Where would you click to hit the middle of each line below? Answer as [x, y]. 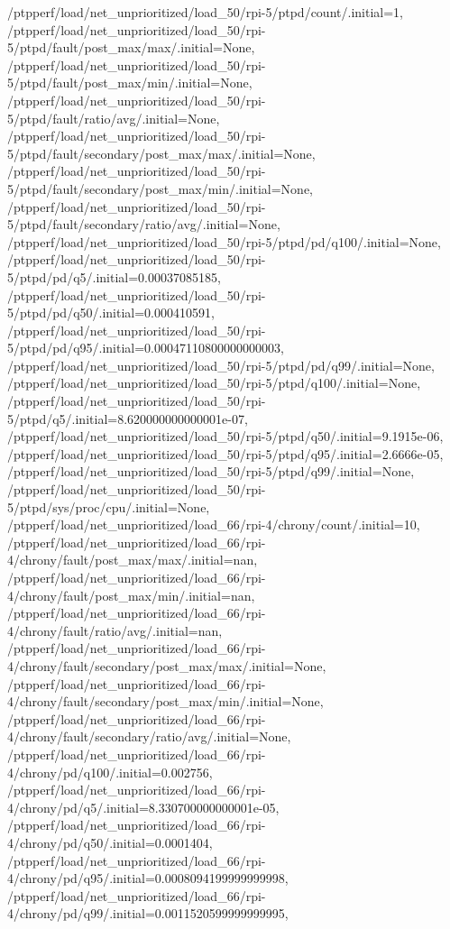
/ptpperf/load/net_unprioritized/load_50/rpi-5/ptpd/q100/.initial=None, [214, 383]
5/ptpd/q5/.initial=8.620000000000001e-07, [128, 418]
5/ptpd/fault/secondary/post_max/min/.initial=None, [160, 188]
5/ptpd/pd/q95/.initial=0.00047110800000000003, [146, 348]
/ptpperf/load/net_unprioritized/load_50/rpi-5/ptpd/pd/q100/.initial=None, [224, 241]
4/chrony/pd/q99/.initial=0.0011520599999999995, [148, 913]
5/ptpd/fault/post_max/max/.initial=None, [131, 47]
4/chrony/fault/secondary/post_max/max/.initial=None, [167, 665]
